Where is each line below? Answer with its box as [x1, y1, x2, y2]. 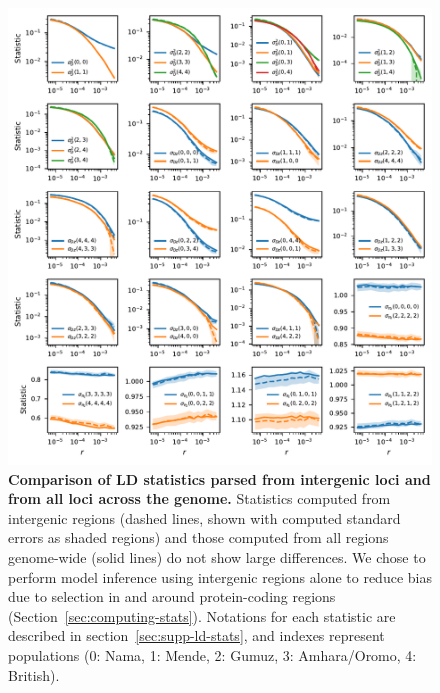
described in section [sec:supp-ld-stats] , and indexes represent [8, 625, 385, 646]
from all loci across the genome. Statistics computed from [8, 488, 391, 509]
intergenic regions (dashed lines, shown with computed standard [8, 507, 401, 528]
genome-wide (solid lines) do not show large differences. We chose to [8, 546, 426, 567]
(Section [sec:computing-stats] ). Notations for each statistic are [8, 605, 396, 626]
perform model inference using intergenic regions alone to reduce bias [8, 566, 432, 587]
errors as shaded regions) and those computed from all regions [8, 527, 389, 548]
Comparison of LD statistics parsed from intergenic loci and [8, 468, 431, 489]
